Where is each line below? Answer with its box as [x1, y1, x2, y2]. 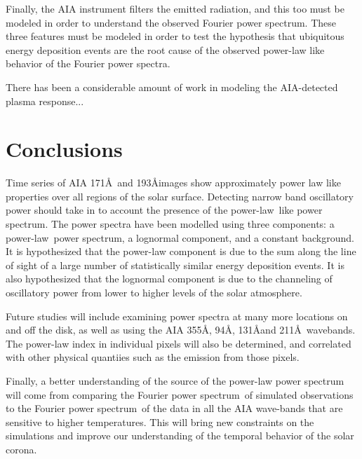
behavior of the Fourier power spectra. [6, 56, 170, 71]
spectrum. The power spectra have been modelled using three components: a [6, 217, 335, 231]
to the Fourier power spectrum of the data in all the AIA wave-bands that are [6, 401, 343, 416]
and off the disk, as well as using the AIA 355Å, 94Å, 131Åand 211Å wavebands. [6, 322, 356, 337]
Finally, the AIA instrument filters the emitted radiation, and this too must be [6, 1, 344, 15]
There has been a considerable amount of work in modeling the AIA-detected [6, 79, 338, 94]
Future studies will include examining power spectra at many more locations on [6, 308, 348, 323]
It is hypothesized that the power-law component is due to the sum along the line [6, 244, 356, 259]
